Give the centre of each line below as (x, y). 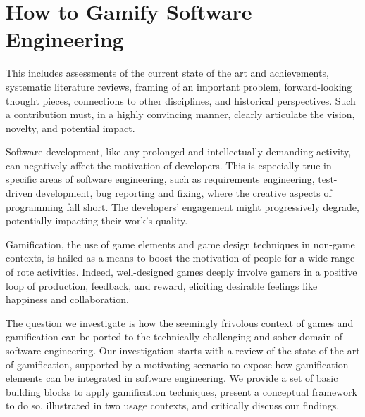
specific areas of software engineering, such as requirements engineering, (160, 179)
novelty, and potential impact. (70, 128)
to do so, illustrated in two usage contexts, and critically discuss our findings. (173, 405)
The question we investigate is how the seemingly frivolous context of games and (180, 322)
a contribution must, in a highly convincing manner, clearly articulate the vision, (180, 114)
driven (19, 193)
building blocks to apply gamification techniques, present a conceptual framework (181, 391)
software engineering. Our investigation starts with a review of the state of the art (183, 350)
